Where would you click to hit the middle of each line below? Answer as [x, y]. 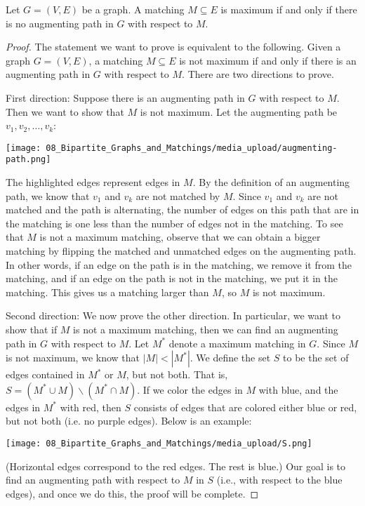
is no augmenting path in [60, 23]
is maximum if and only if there [289, 9]
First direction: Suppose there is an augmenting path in [125, 97]
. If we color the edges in [190, 389]
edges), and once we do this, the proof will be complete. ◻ [132, 493]
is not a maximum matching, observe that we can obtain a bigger [180, 237]
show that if [32, 329]
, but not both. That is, [177, 374]
